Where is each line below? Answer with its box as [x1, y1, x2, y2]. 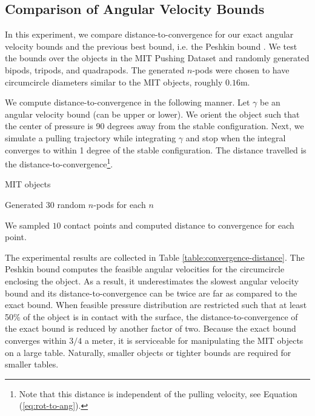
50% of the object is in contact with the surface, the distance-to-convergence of [5, 310, 298, 323]
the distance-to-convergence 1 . [5, 156, 113, 170]
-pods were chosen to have [192, 63, 290, 76]
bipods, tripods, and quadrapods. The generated [5, 63, 185, 76]
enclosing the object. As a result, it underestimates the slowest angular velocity [5, 274, 299, 287]
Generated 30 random [5, 198, 86, 210]
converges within [5, 334, 67, 346]
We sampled [5, 218, 50, 231]
